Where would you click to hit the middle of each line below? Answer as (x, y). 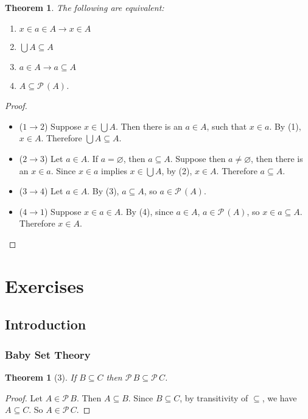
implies (114, 170)
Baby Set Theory (48, 354)
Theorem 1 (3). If (41, 377)
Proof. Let (24, 397)
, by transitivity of (214, 397)
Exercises (44, 285)
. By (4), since (147, 211)
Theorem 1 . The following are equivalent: (85, 7)
